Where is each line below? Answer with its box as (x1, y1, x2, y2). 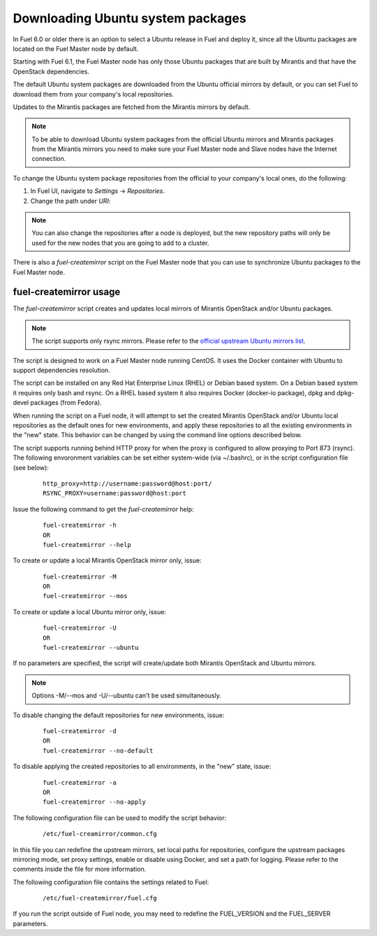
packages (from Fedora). (30, 399, 102, 407)
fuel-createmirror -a (43, 779, 117, 786)
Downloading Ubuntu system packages (13, 10, 247, 26)
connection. (31, 155, 66, 163)
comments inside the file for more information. (13, 865, 147, 874)
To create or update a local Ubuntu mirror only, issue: (13, 607, 167, 616)
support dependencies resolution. (13, 366, 111, 374)
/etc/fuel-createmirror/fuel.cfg (43, 894, 157, 902)
